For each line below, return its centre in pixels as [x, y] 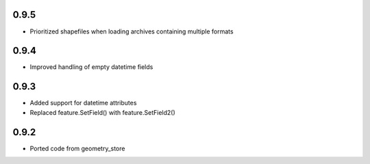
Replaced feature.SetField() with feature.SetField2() [103, 112]
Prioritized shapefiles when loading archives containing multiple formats [132, 31]
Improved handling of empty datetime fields [91, 67]
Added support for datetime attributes [83, 103]
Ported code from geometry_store [77, 148]
